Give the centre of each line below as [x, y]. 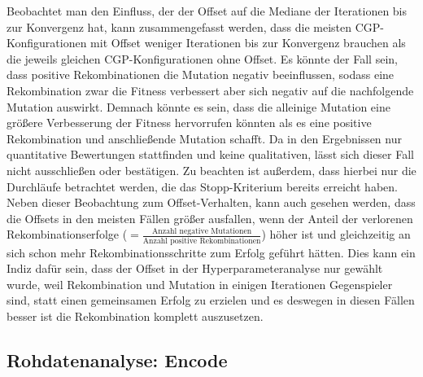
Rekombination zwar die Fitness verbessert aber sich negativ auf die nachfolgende [210, 90]
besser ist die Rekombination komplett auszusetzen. [135, 316]
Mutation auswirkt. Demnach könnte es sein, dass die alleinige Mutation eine [198, 106]
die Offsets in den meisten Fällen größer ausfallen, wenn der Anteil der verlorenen [210, 218]
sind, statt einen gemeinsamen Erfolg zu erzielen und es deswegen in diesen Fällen [211, 300]
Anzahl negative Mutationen [202, 231]
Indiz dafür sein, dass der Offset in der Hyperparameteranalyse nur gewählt [195, 268]
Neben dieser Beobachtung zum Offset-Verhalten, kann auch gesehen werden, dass [211, 202]
